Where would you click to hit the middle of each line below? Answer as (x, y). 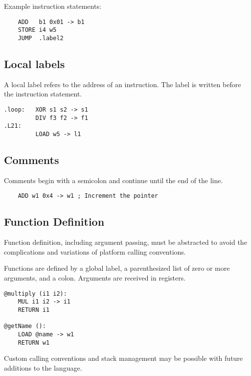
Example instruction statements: (53, 6)
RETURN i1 (34, 310)
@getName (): (25, 326)
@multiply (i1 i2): (35, 294)
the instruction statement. (43, 94)
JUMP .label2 (41, 38)
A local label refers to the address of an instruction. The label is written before (123, 84)
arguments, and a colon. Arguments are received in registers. (95, 278)
